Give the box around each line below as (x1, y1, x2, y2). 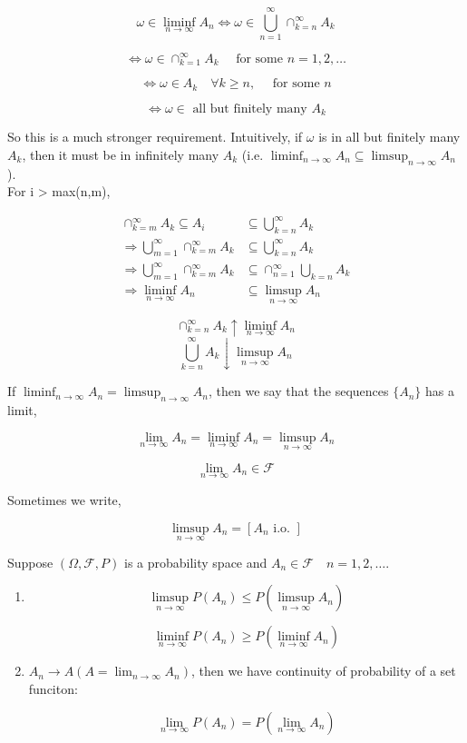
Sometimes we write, (7, 490, 122, 510)
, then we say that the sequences (209, 381, 389, 401)
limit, (7, 401, 37, 419)
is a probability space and (123, 552, 268, 571)
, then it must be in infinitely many (22, 144, 219, 163)
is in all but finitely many (318, 127, 461, 146)
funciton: (28, 679, 78, 698)
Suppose (7, 552, 54, 571)
